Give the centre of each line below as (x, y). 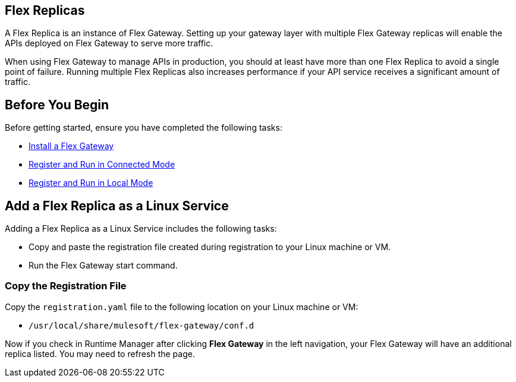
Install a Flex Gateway (71, 146)
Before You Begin (57, 105)
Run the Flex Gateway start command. (103, 266)
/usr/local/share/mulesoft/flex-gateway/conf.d (141, 325)
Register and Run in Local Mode (91, 183)
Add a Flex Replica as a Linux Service (117, 206)
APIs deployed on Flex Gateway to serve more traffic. (109, 43)
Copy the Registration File (66, 286)
